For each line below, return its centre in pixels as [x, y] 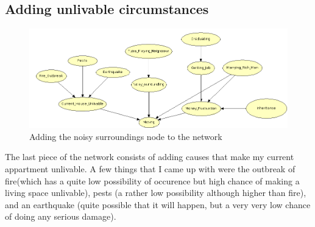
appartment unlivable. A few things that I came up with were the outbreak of [150, 168]
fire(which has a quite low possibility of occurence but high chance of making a [152, 180]
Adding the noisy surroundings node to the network [126, 136]
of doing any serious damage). [61, 216]
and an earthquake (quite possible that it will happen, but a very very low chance [158, 204]
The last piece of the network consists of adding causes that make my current [150, 157]
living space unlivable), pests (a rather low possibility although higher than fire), [156, 193]
